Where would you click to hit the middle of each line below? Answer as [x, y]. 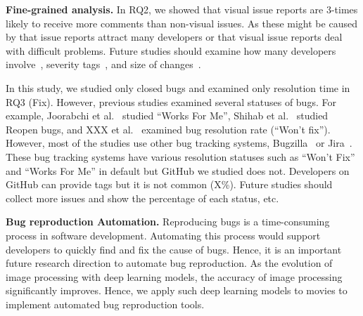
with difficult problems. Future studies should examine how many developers [171, 50]
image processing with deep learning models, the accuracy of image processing [174, 276]
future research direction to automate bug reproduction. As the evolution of [169, 263]
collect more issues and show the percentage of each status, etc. [142, 198]
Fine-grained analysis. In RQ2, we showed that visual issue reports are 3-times [182, 9]
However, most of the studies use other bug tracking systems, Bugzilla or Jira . [179, 143]
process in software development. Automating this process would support [163, 235]
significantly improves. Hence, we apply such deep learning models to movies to [177, 290]
